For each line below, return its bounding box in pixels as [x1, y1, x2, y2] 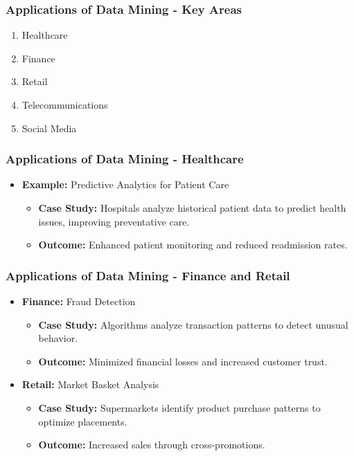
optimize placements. [38, 414, 127, 428]
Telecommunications [21, 98, 108, 111]
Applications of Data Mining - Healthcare [6, 150, 244, 167]
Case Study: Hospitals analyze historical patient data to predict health [38, 201, 346, 215]
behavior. [38, 331, 78, 345]
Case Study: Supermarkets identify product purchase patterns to [38, 400, 321, 414]
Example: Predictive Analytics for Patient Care [21, 177, 229, 192]
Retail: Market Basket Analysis [21, 377, 159, 392]
